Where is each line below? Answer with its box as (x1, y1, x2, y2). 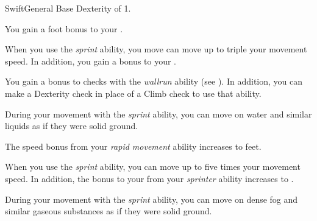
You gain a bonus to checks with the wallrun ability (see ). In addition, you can (5, 75, 303, 88)
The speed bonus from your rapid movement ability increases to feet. (5, 139, 262, 152)
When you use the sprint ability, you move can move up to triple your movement (5, 43, 307, 55)
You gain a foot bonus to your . (5, 22, 123, 35)
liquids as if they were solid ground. (5, 119, 138, 132)
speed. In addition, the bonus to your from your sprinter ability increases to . (5, 172, 294, 184)
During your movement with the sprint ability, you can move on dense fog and (5, 192, 298, 205)
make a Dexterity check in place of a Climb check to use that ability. (5, 86, 262, 99)
